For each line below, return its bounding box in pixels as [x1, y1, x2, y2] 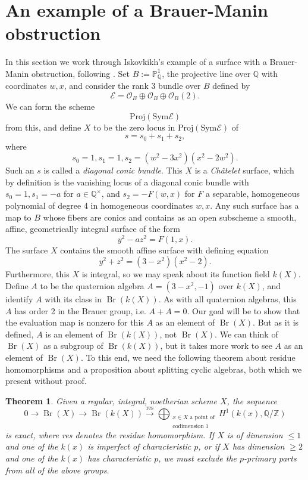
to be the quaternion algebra [40, 280, 144, 292]
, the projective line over [162, 67, 251, 79]
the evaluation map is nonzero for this [5, 316, 144, 329]
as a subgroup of [43, 339, 103, 352]
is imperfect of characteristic [87, 440, 191, 453]
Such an [5, 164, 34, 176]
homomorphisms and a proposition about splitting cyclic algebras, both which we [5, 363, 302, 375]
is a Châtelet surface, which [194, 164, 294, 176]
